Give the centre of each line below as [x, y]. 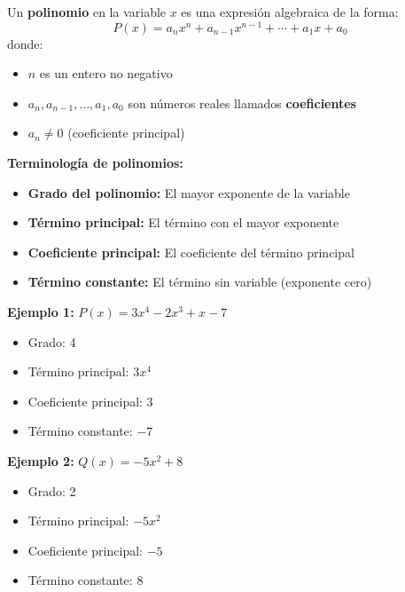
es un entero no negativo [106, 73]
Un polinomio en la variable [87, 12]
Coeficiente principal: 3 [90, 401]
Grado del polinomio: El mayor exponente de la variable [189, 192]
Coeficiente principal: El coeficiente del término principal [191, 252]
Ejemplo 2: [41, 460]
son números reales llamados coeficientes [242, 103]
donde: [25, 43]
